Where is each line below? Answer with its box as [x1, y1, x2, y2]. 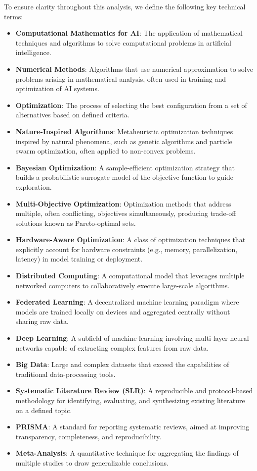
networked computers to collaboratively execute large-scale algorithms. [15, 280, 230, 290]
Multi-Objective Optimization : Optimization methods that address [15, 198, 231, 209]
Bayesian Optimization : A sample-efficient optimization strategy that [15, 162, 235, 172]
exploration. [15, 181, 52, 192]
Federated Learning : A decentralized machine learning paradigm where [15, 297, 239, 307]
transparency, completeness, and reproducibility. [15, 431, 162, 441]
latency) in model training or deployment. [15, 254, 143, 264]
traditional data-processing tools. [15, 368, 116, 379]
